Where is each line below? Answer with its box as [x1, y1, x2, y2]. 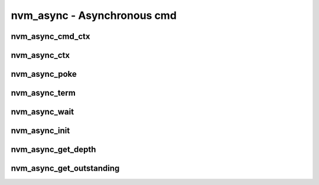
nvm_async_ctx [11, 50, 70, 60]
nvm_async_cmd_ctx [11, 31, 90, 41]
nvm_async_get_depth [11, 145, 96, 155]
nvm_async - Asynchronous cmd [11, 9, 177, 22]
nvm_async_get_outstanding [11, 163, 120, 174]
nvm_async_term [11, 88, 76, 98]
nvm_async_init [11, 126, 70, 136]
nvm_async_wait [11, 107, 74, 117]
